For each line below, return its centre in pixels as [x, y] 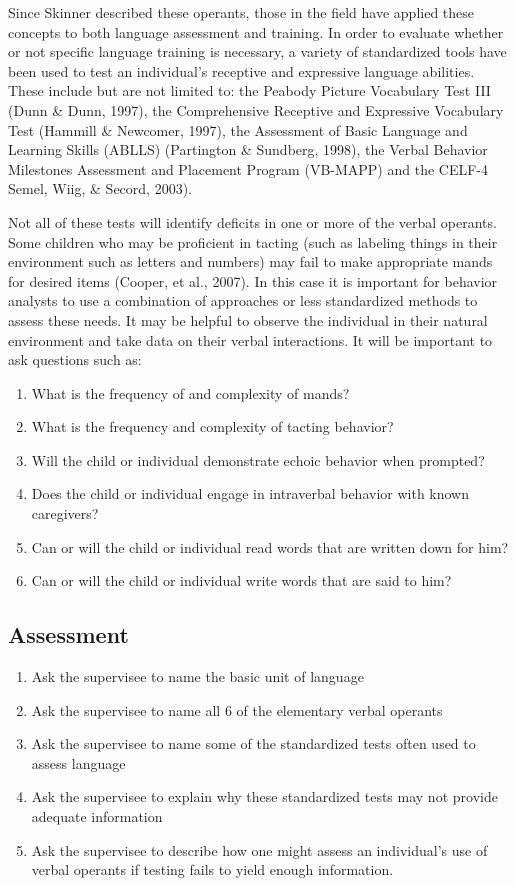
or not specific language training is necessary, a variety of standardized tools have [257, 51]
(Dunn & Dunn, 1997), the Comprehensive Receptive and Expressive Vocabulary [256, 109]
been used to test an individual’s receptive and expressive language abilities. [241, 70]
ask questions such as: [75, 359]
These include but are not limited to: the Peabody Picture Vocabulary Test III [249, 90]
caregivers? [65, 513]
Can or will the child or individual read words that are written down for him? [270, 546]
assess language [78, 762]
